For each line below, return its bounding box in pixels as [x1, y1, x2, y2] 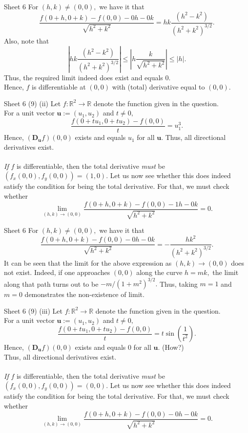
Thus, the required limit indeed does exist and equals [4, 72, 163, 82]
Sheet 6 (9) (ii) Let [4, 98, 61, 108]
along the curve [136, 267, 183, 277]
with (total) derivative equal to [112, 82, 205, 92]
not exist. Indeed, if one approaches [4, 267, 110, 277]
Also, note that [4, 35, 49, 46]
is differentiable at [32, 82, 86, 92]
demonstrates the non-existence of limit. [24, 289, 145, 299]
